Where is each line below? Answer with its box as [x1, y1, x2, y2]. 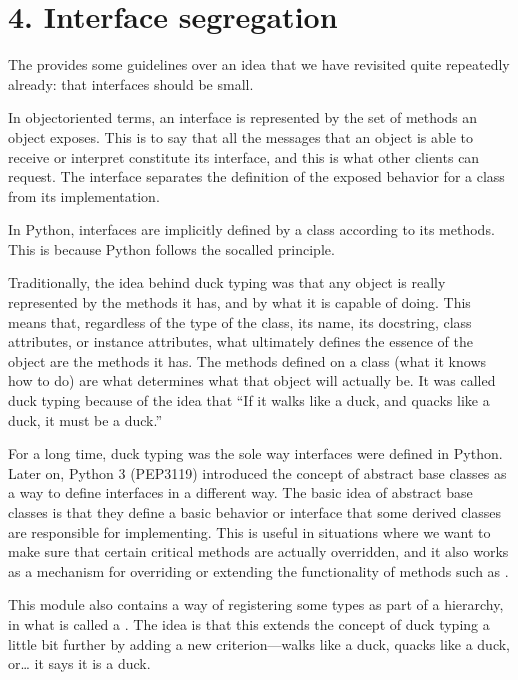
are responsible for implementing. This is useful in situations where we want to [8, 521, 491, 542]
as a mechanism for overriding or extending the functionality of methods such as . [8, 560, 509, 581]
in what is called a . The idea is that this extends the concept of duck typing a [8, 613, 490, 634]
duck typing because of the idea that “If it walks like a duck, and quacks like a [8, 390, 490, 411]
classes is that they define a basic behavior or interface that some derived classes [8, 502, 502, 522]
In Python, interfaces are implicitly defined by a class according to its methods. [8, 219, 495, 240]
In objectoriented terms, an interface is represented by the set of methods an [8, 107, 478, 128]
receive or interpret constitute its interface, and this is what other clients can [8, 146, 480, 167]
